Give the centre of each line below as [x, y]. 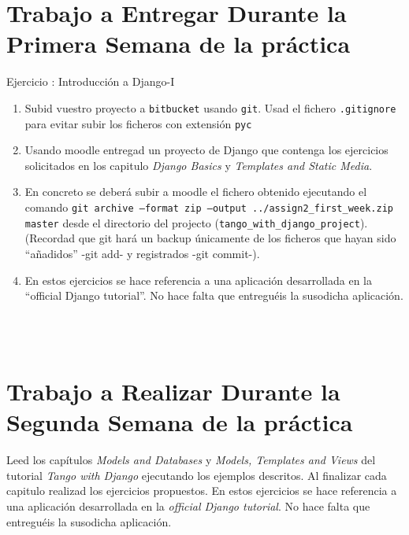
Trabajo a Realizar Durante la [173, 391]
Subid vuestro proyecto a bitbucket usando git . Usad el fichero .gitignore [210, 107]
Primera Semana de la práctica [178, 44]
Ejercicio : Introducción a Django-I [91, 81]
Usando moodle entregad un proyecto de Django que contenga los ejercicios [206, 150]
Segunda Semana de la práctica [180, 422]
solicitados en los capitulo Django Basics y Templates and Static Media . [199, 165]
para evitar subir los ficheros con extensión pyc [138, 123]
